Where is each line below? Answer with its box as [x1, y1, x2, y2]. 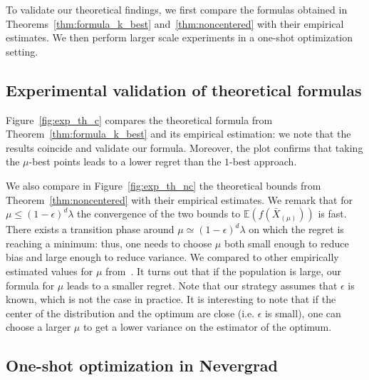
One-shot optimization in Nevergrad [6, 354, 279, 376]
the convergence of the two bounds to [77, 206, 241, 221]
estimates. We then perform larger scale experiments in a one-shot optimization [6, 30, 353, 45]
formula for [6, 277, 55, 292]
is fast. [318, 206, 347, 221]
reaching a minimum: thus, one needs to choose [6, 235, 212, 250]
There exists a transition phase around [6, 222, 175, 237]
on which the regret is [249, 222, 344, 237]
